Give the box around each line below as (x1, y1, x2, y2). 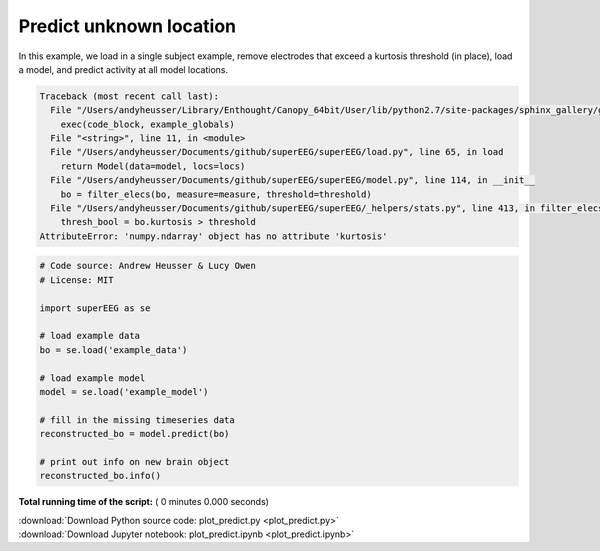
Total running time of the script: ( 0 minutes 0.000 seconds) (18, 496, 270, 508)
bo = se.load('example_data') (39, 344, 188, 355)
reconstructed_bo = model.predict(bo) (39, 428, 230, 440)
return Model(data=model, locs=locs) (60, 160, 246, 172)
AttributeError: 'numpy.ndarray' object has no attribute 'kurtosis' (39, 230, 388, 242)
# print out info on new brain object (39, 456, 230, 467)
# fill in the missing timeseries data (39, 414, 235, 425)
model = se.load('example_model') (39, 386, 209, 397)
